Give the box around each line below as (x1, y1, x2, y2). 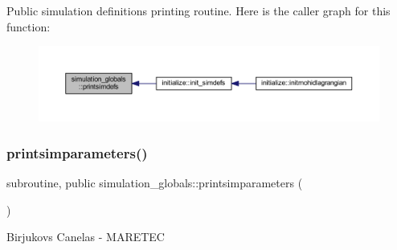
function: (6, 18, 51, 35)
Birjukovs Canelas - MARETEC (6, 228, 165, 245)
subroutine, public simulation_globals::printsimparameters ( (6, 174, 303, 191)
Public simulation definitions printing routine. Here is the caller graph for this (6, 2, 391, 18)
